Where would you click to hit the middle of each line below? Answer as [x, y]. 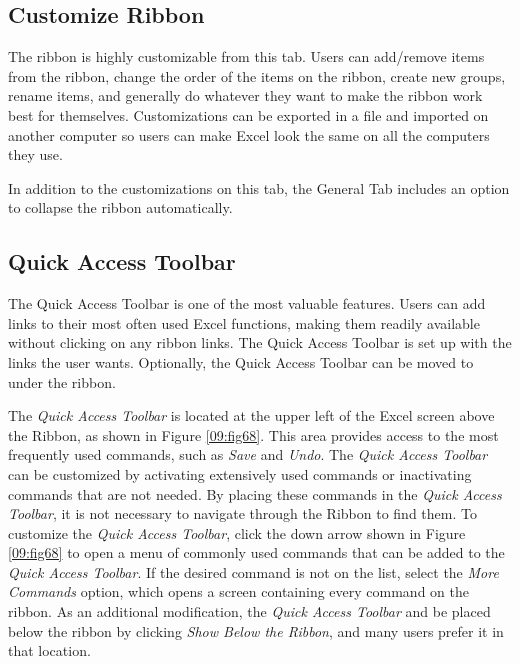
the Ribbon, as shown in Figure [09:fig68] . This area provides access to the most [253, 434]
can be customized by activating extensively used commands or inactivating [240, 473]
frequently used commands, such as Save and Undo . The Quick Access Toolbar [248, 454]
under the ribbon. [62, 381]
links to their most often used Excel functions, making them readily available [244, 322]
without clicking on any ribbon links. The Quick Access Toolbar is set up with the [260, 342]
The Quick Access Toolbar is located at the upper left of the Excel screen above [251, 415]
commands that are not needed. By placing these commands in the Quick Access [255, 493]
